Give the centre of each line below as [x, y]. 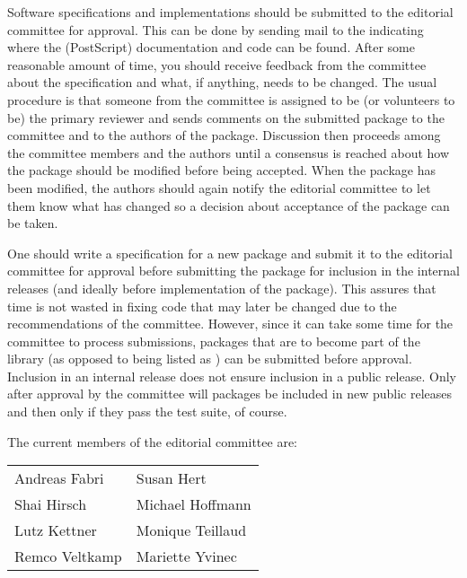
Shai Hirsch [51, 504]
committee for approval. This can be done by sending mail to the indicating [216, 29]
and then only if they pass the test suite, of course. [147, 412]
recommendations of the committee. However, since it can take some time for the [230, 324]
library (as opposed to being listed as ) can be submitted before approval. [210, 359]
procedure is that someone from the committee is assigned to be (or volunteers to [231, 99]
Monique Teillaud [191, 530]
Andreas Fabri [59, 478]
